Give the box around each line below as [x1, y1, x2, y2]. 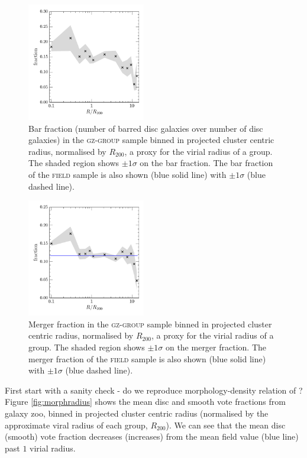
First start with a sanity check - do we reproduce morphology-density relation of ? [5, 384, 303, 396]
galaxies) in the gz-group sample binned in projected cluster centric [28, 134, 274, 146]
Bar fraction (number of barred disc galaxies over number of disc [28, 122, 263, 134]
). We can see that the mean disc [166, 418, 286, 431]
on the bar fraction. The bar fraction [140, 157, 273, 169]
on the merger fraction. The [165, 341, 267, 353]
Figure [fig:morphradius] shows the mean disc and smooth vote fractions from [5, 395, 286, 408]
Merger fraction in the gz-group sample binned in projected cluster [28, 317, 272, 330]
